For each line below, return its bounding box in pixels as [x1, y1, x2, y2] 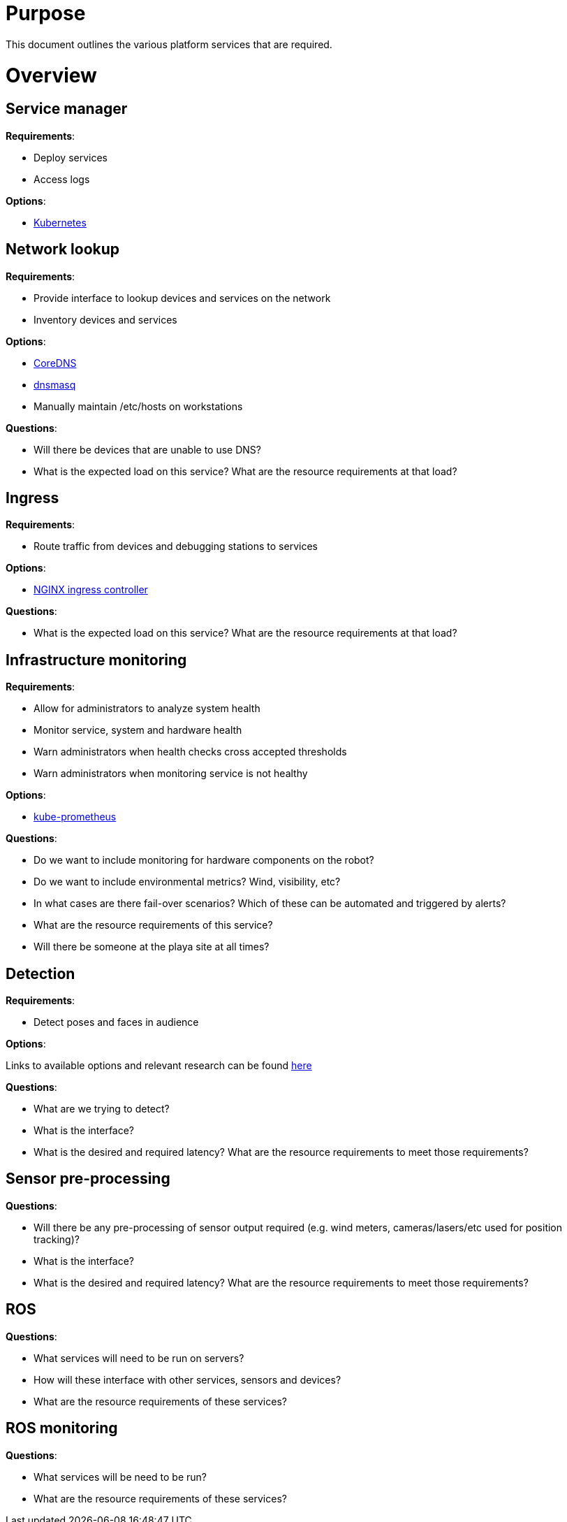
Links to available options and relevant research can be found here [6, 1059, 312, 1072]
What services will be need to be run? [34, 1470, 207, 1483]
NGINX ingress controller [34, 584, 148, 596]
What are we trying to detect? [34, 1103, 170, 1115]
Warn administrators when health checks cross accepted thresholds [34, 746, 347, 758]
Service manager [6, 100, 128, 118]
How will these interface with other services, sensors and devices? [34, 1373, 341, 1386]
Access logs [34, 173, 90, 185]
